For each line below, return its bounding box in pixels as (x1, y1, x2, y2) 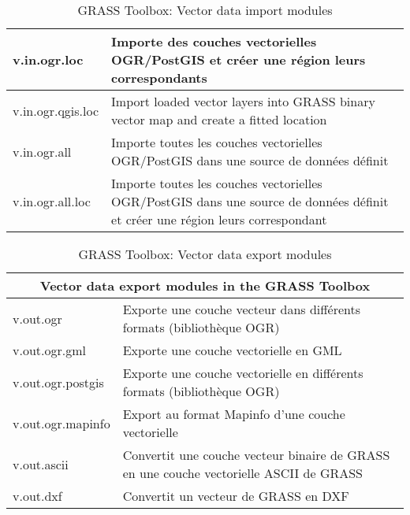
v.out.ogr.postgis (13, 372, 104, 391)
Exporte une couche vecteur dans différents (122, 300, 361, 318)
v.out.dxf (13, 487, 62, 505)
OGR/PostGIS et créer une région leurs (111, 50, 366, 69)
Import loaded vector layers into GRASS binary (111, 92, 375, 110)
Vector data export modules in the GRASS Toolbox (39, 276, 371, 295)
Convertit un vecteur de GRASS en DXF (122, 487, 349, 505)
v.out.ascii (13, 454, 69, 473)
